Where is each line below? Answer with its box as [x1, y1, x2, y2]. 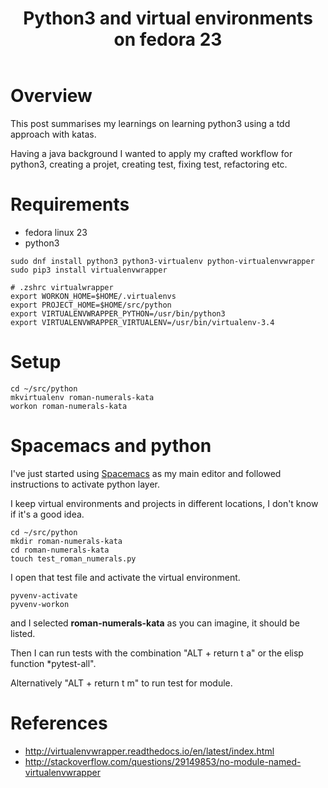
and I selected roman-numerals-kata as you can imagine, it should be [10, 617, 300, 629]
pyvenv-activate [10, 590, 78, 601]
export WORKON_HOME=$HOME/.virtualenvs [10, 291, 177, 301]
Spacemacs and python [10, 435, 212, 457]
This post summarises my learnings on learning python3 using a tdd [10, 117, 291, 129]
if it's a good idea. [10, 508, 85, 520]
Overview [10, 85, 93, 107]
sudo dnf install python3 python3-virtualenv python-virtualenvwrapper [10, 256, 315, 266]
